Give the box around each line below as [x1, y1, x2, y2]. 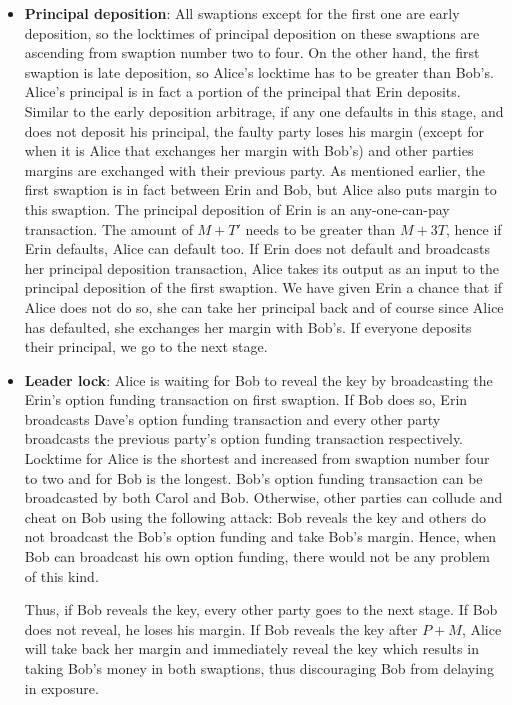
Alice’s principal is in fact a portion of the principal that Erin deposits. [24, 81, 461, 102]
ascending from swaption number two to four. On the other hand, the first [24, 42, 480, 63]
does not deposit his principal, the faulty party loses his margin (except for [24, 120, 484, 141]
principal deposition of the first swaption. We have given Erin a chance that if [24, 277, 503, 298]
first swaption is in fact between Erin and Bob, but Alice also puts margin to [24, 179, 497, 200]
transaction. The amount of [24, 218, 193, 239]
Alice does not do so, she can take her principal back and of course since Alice [24, 296, 504, 317]
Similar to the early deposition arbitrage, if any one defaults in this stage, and [24, 100, 504, 121]
